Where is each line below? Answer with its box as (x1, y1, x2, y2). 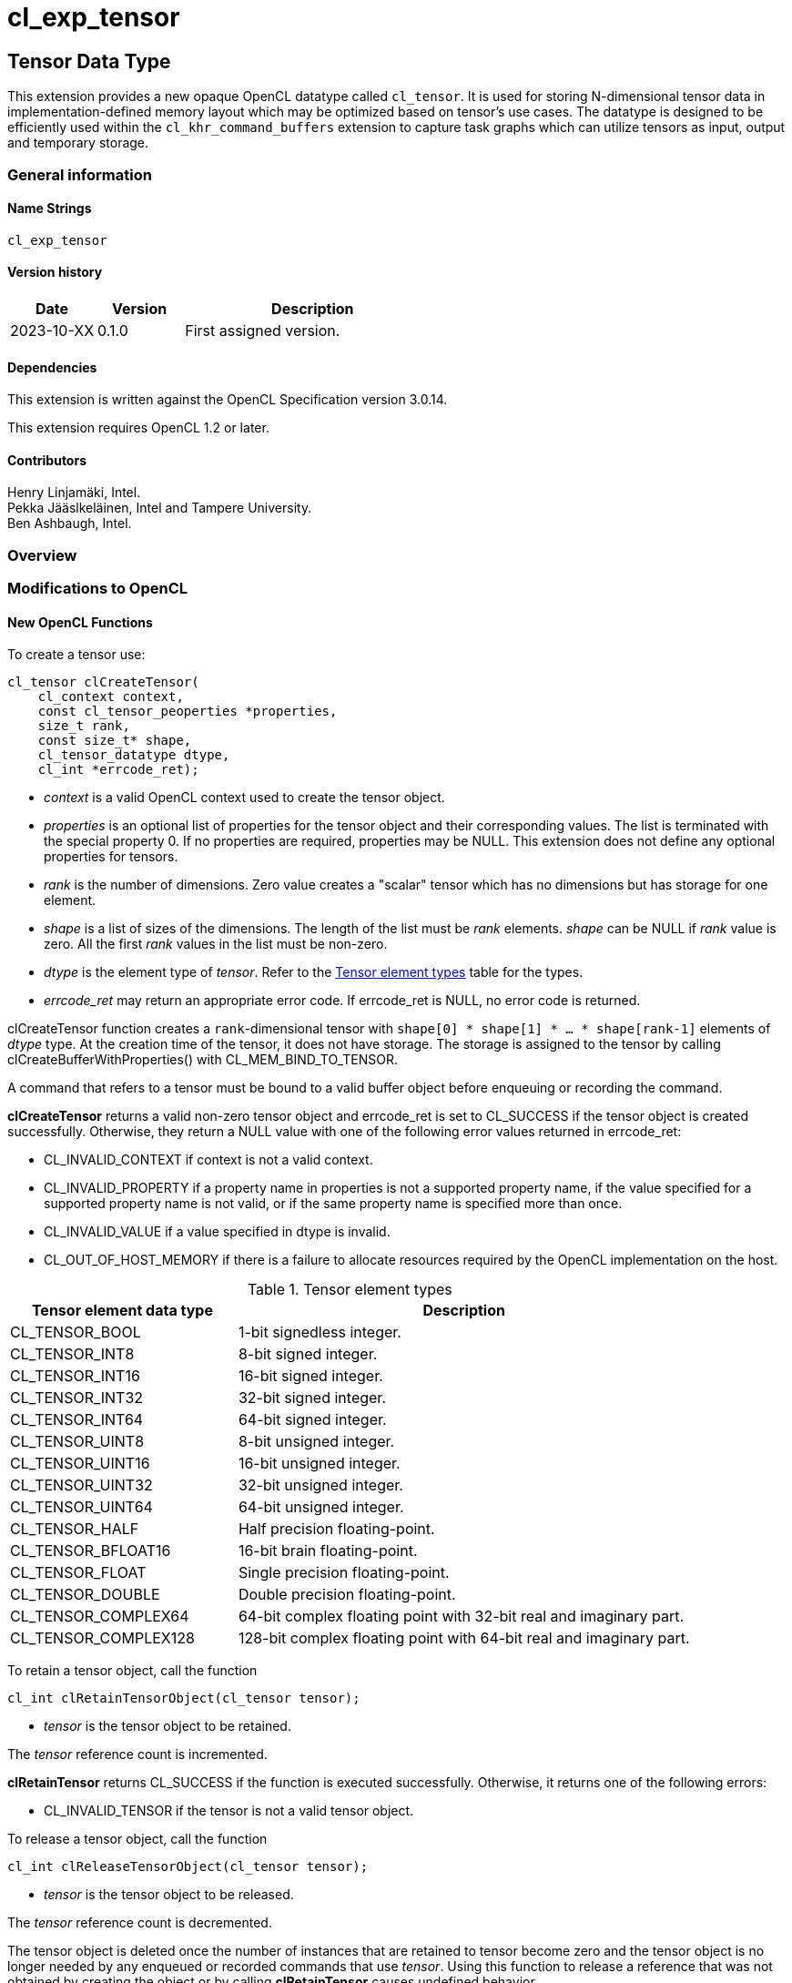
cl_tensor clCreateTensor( (7, 675, 199, 690)
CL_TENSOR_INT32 (10, 1388, 144, 1408)
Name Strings (7, 200, 92, 217)
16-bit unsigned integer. (238, 1454, 401, 1473)
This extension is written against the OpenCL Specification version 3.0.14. (7, 392, 448, 408)
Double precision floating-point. (238, 1585, 456, 1604)
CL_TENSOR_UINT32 (10, 1476, 153, 1495)
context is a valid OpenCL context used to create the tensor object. (44, 789, 445, 806)
